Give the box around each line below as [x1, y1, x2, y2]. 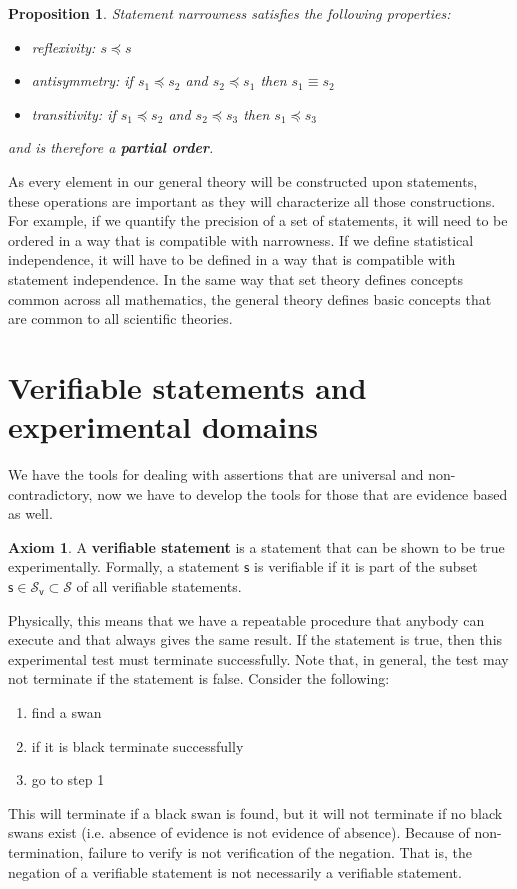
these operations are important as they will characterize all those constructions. [8, 190, 496, 211]
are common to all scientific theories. [8, 308, 233, 329]
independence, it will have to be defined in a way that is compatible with [8, 249, 456, 270]
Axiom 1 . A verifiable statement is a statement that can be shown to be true [8, 536, 505, 557]
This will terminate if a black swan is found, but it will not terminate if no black [8, 802, 503, 823]
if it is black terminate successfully [31, 735, 244, 756]
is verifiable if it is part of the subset [254, 556, 478, 577]
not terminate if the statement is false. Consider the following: [8, 668, 390, 689]
